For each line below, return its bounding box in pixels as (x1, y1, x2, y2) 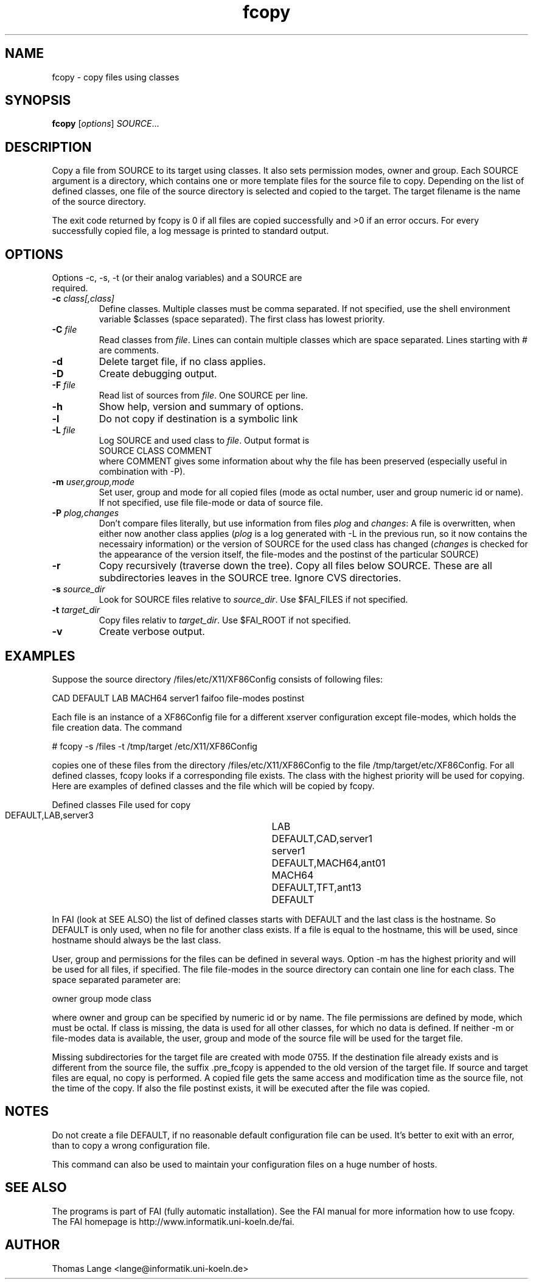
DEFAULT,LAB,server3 (5, 809, 94, 820)
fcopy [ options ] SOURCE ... (52, 118, 159, 129)
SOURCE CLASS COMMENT (99, 445, 212, 456)
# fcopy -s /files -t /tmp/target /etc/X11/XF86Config (52, 740, 257, 751)
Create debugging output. (99, 367, 217, 380)
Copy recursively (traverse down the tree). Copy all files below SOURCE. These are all (99, 559, 492, 572)
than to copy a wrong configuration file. (52, 1140, 211, 1151)
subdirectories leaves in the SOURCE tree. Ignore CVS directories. (99, 572, 402, 584)
